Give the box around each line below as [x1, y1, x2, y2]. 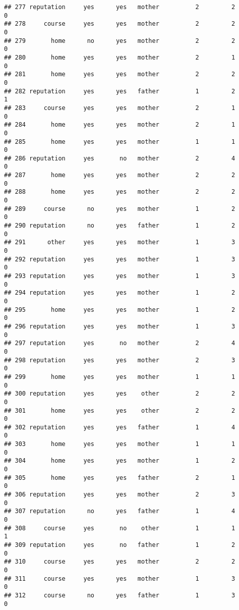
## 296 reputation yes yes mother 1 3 [4, 322, 235, 330]
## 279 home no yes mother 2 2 [4, 37, 235, 44]
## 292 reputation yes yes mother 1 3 [4, 255, 235, 263]
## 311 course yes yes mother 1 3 [4, 575, 235, 582]
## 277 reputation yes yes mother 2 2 [4, 4, 235, 11]
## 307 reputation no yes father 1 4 [4, 508, 235, 515]
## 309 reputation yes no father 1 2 [4, 541, 235, 548]
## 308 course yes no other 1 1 [4, 524, 235, 532]
